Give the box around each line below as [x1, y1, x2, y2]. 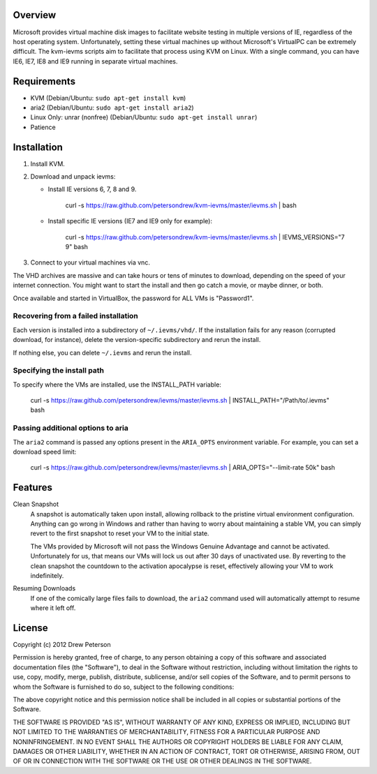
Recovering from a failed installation [13, 311, 139, 321]
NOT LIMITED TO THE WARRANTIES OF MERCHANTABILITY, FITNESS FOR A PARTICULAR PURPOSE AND [13, 728, 320, 736]
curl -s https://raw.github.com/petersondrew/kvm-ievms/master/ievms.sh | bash [65, 201, 297, 209]
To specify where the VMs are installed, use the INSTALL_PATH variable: [13, 380, 221, 389]
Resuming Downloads [13, 584, 76, 593]
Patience [30, 123, 56, 131]
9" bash [65, 243, 89, 251]
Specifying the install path [13, 366, 105, 375]
